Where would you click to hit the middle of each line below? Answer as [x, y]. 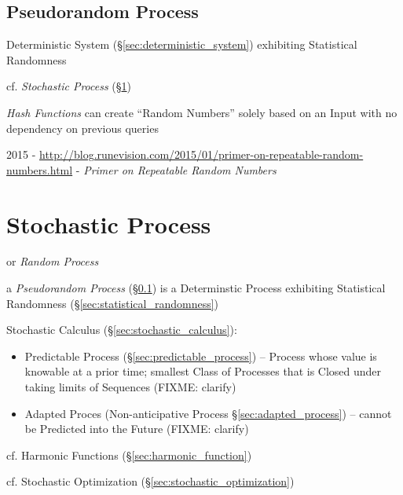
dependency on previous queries [82, 128]
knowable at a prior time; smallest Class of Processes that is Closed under [203, 371]
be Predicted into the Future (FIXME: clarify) [137, 429]
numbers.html [40, 169]
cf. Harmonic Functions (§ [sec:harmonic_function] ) [129, 455]
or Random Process [53, 261]
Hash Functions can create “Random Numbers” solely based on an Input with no [202, 112]
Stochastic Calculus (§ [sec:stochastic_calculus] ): [122, 330]
